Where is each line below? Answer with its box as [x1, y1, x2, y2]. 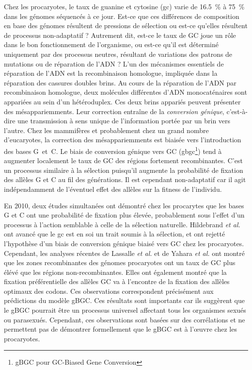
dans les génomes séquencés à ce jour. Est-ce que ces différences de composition [4, 11, 239, 21]
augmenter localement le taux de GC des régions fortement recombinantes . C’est [4, 155, 243, 166]
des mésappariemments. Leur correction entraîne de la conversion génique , [4, 106, 224, 116]
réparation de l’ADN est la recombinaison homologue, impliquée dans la [4, 68, 218, 78]
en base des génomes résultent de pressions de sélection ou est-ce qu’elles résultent [4, 20, 248, 31]
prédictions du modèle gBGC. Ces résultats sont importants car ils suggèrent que [4, 295, 245, 305]
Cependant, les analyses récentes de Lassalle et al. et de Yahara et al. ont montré [4, 248, 245, 258]
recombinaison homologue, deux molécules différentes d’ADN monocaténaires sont [4, 87, 247, 97]
